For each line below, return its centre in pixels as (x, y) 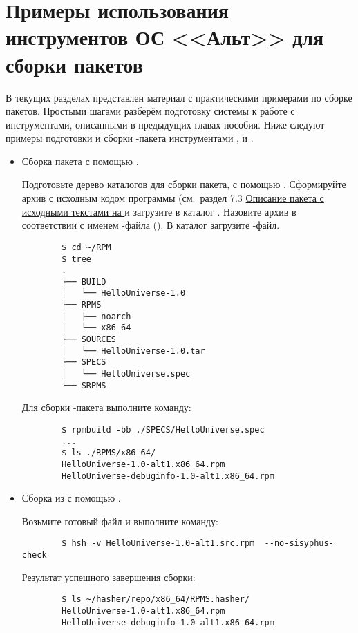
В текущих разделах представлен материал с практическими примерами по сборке (179, 97)
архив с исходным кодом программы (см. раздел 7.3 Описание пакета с (173, 198)
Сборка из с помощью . (71, 498)
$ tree (77, 259)
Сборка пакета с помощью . (80, 161)
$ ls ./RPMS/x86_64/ (109, 453)
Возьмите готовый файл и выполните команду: (120, 521)
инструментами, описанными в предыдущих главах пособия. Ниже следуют (165, 124)
